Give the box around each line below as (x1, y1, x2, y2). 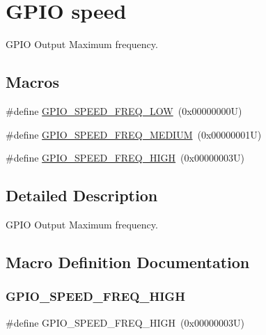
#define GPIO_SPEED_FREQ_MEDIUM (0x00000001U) (6, 127, 262, 141)
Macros (6, 71, 59, 93)
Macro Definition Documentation (6, 251, 250, 272)
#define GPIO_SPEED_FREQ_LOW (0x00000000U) (6, 103, 242, 118)
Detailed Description (6, 185, 158, 206)
